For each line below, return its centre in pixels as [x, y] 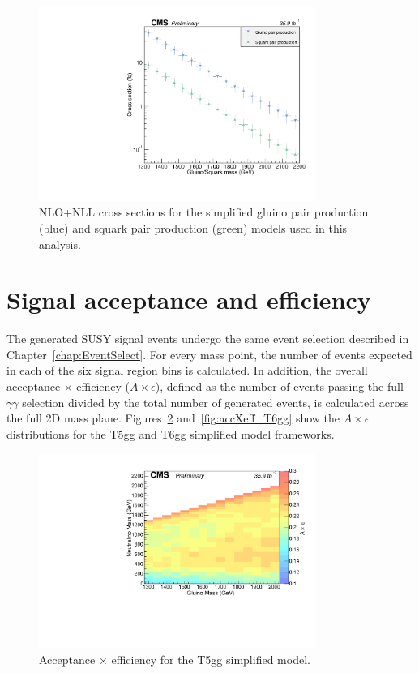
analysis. [60, 244]
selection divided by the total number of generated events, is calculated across [216, 402]
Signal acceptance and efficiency [189, 300]
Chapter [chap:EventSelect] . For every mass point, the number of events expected [209, 354]
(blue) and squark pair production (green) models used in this [193, 227]
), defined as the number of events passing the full [279, 386]
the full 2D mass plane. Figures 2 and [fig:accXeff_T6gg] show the [173, 418]
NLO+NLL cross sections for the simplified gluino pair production [204, 212]
